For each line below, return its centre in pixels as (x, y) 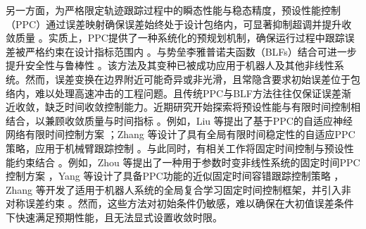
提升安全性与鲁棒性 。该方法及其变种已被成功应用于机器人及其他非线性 (170, 65)
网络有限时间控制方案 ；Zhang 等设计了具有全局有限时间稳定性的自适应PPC (181, 134)
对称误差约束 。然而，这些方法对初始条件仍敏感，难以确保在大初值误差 (170, 203)
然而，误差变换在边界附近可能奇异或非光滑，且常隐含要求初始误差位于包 (193, 79)
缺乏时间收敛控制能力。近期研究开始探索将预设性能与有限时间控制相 (202, 107)
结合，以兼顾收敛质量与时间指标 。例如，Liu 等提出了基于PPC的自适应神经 (179, 120)
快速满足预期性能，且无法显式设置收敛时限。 (119, 217)
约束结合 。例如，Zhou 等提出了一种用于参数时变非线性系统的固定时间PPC (188, 162)
